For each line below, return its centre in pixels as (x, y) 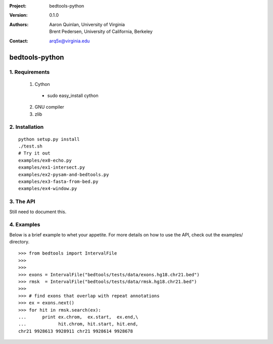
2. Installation (27, 127)
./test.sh (30, 146)
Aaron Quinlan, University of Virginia (87, 24)
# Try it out (34, 153)
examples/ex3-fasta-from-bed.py (58, 182)
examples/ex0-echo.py (45, 160)
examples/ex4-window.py (48, 189)
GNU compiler (49, 107)
